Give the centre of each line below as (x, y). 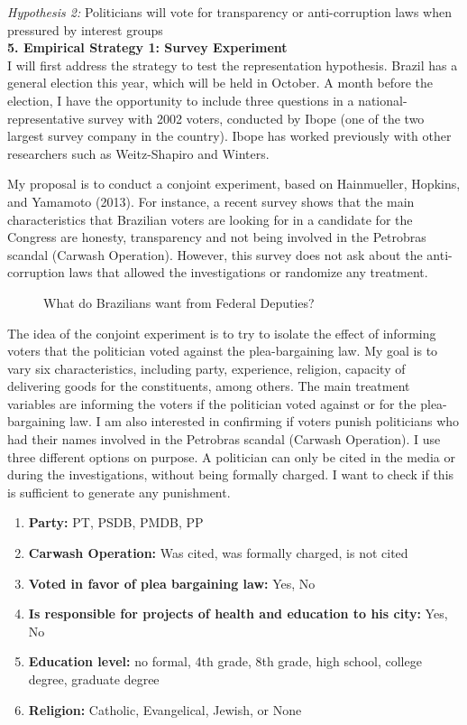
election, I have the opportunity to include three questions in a (181, 100)
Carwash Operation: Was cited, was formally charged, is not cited (218, 553)
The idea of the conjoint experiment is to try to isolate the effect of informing (222, 333)
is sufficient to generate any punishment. (119, 492)
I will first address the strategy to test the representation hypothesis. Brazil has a (233, 65)
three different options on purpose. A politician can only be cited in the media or (231, 456)
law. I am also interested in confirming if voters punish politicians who (265, 421)
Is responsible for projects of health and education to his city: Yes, (238, 613)
